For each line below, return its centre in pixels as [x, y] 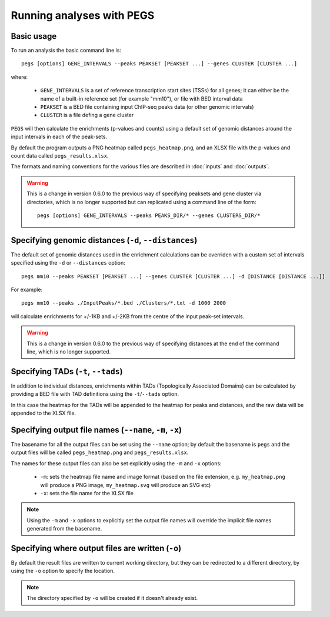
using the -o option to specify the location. [63, 571]
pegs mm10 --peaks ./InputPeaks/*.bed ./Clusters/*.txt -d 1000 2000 [124, 303]
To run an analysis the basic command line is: [66, 51]
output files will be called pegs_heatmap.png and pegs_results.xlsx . [100, 452]
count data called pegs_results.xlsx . [60, 155]
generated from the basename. [64, 529]
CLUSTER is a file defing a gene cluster [87, 115]
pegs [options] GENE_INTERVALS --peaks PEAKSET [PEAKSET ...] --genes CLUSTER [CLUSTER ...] [159, 64]
